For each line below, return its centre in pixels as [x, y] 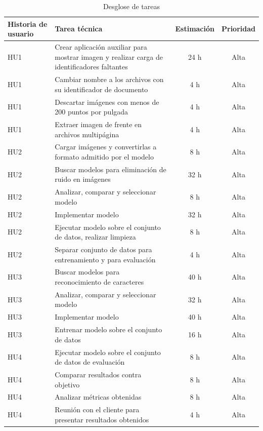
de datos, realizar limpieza [95, 237]
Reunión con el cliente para [97, 409]
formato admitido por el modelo [104, 156]
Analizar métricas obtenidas [98, 397]
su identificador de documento [101, 89]
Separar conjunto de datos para [103, 249]
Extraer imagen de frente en [98, 124]
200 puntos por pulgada [92, 112]
